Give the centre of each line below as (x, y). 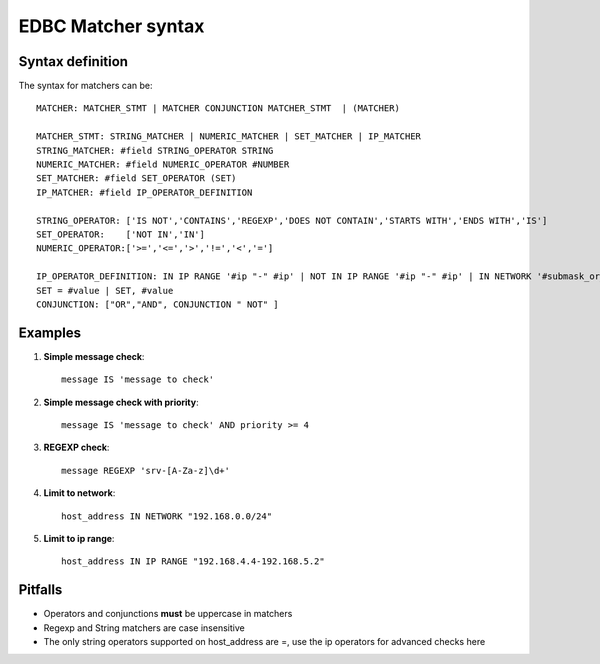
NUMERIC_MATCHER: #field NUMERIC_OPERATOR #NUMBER (163, 164)
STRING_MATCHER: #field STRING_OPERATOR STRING (155, 150)
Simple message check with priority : (121, 402)
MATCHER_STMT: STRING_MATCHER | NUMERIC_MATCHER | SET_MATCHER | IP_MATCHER (229, 136)
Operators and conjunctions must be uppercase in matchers (168, 614)
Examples (50, 332)
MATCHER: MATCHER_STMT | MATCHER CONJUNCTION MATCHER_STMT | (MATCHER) (218, 108)
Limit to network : (79, 493)
